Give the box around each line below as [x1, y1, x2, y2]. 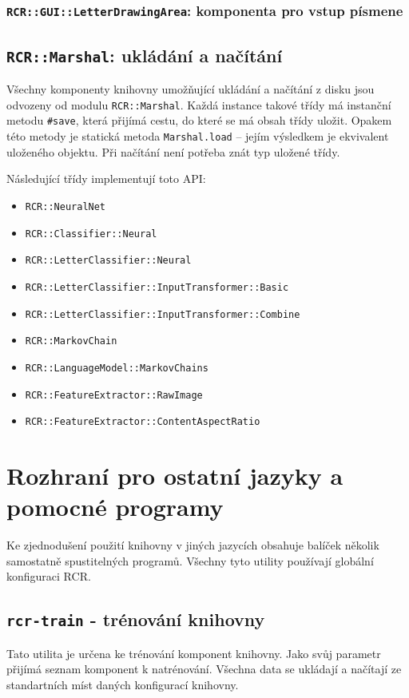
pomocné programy [6, 490, 224, 523]
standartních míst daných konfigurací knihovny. [6, 676, 239, 692]
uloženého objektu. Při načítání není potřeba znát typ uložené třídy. [6, 143, 340, 160]
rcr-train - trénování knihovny [6, 607, 265, 632]
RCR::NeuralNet [25, 200, 106, 212]
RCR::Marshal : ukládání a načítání [6, 42, 283, 67]
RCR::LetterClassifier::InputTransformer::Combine [25, 308, 300, 320]
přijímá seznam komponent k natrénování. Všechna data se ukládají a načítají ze [6, 660, 402, 677]
